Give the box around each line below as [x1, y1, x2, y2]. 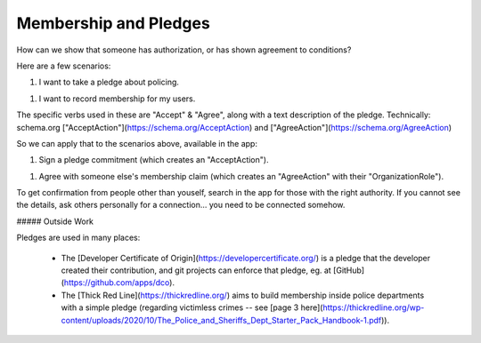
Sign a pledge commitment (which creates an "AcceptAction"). [38, 155, 269, 165]
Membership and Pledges [16, 13, 211, 33]
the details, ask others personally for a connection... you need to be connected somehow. [16, 200, 346, 211]
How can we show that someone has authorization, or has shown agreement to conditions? [16, 44, 352, 55]
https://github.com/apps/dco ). [63, 277, 175, 288]
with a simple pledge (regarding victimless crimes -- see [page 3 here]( [61, 302, 323, 313]
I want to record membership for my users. [38, 93, 196, 104]
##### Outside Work [16, 216, 94, 227]
